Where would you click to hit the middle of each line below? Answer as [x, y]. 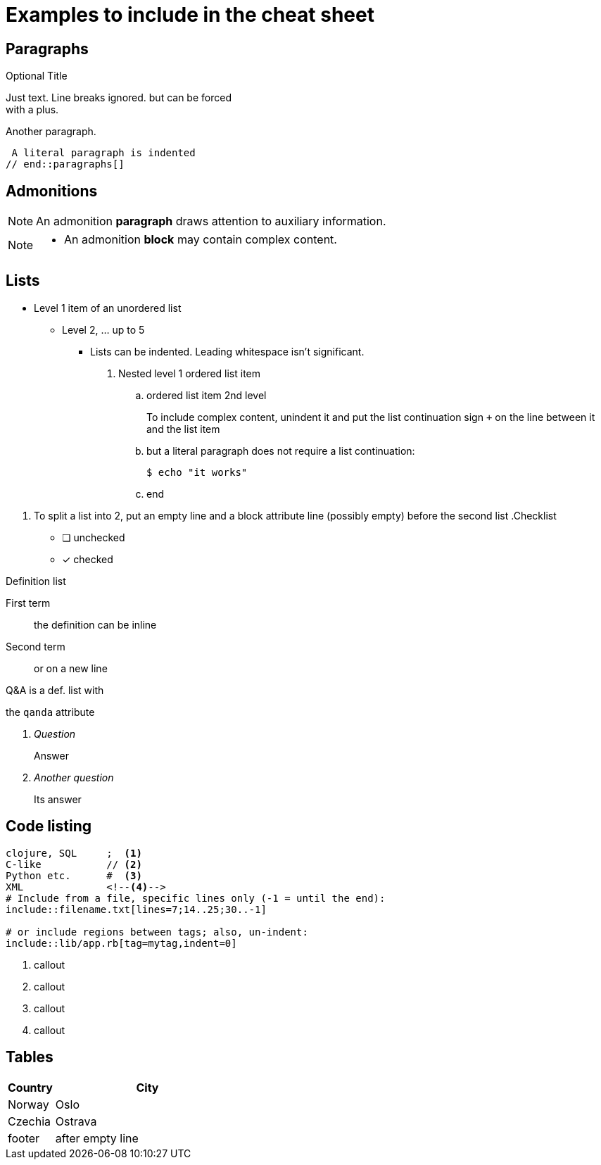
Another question [74, 777]
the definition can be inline [95, 624]
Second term [36, 646]
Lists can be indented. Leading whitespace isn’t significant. [227, 351]
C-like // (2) [74, 864]
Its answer [58, 799]
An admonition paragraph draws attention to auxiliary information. [211, 221]
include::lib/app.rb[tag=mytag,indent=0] [121, 943]
